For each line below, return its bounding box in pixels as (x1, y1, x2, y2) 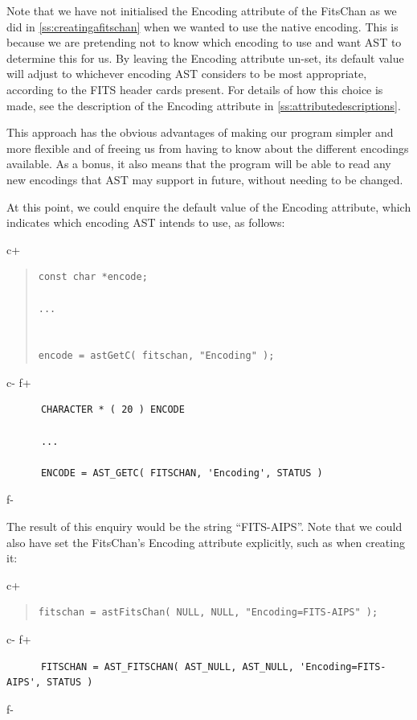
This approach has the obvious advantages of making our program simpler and (6, 124, 394, 141)
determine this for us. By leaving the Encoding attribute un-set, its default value (6, 49, 404, 66)
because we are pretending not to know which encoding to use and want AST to (6, 34, 402, 51)
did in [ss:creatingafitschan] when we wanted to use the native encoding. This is (6, 18, 399, 35)
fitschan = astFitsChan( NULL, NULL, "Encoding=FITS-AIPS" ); (38, 607, 378, 619)
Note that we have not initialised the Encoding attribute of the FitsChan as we (6, 2, 397, 19)
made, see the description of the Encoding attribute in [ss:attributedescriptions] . (6, 97, 401, 113)
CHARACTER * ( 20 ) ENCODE (40, 404, 185, 416)
